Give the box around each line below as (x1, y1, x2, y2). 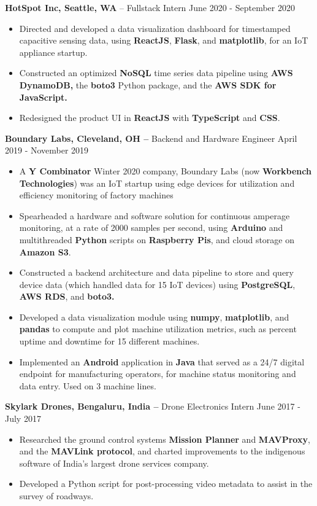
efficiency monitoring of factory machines (19, 189, 174, 201)
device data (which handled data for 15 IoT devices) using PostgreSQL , (19, 278, 296, 290)
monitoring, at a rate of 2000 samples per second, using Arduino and (19, 221, 283, 234)
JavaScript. (19, 90, 67, 103)
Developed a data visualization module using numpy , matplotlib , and (19, 310, 289, 323)
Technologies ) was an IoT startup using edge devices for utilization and (19, 176, 295, 189)
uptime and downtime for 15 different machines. (19, 335, 200, 348)
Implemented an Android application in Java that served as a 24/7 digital (19, 355, 305, 368)
